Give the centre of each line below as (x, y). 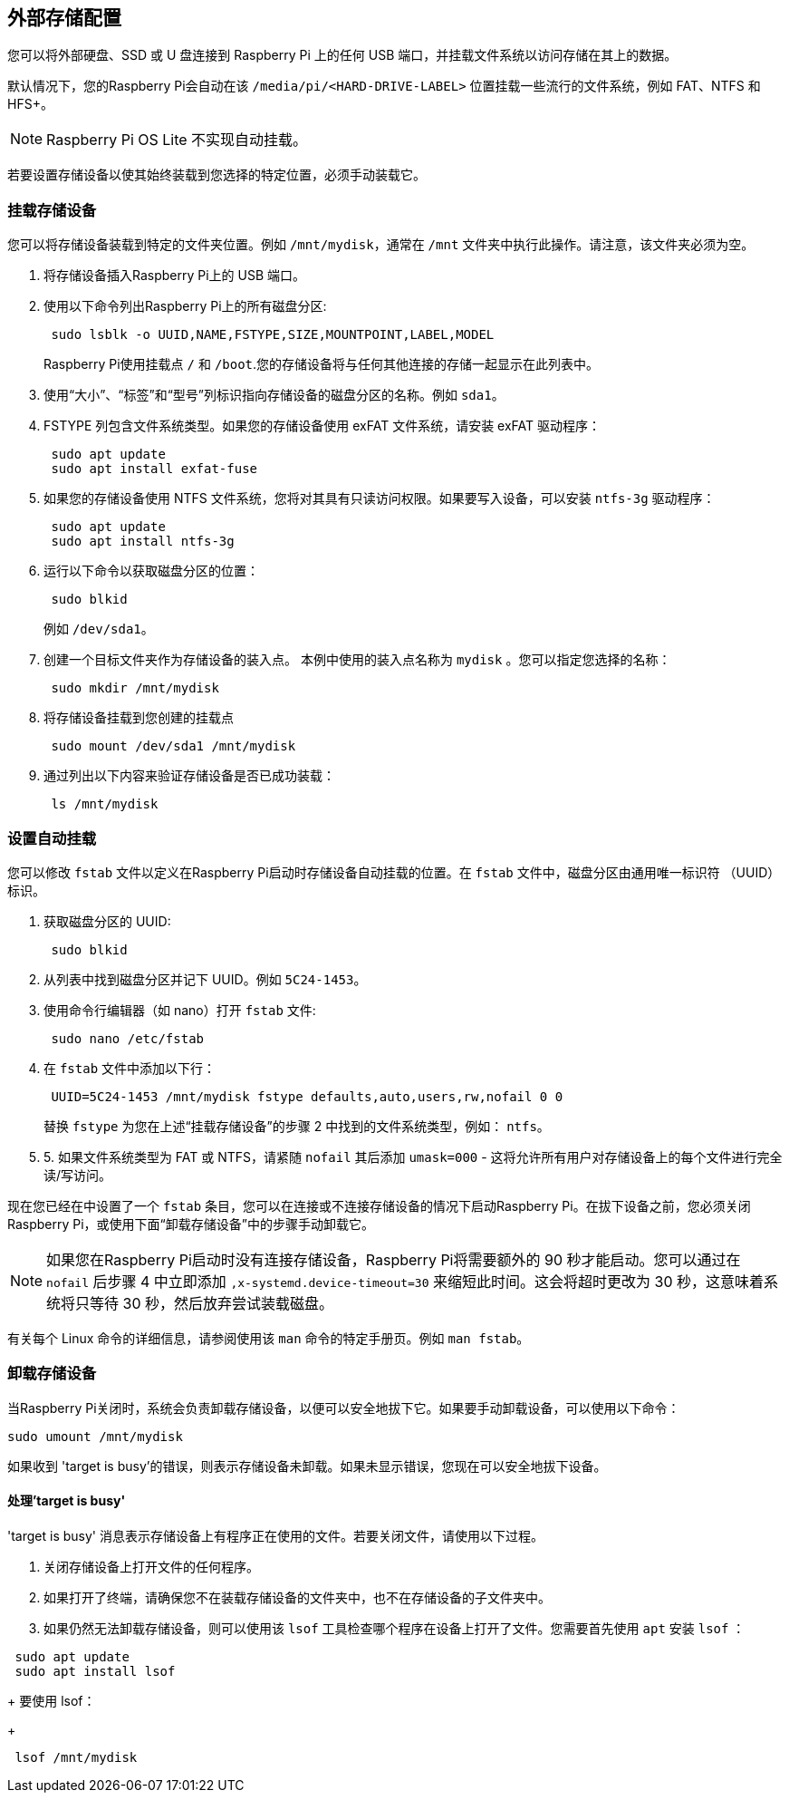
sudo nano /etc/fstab (128, 1038)
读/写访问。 (78, 1175)
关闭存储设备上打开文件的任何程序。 (151, 1566)
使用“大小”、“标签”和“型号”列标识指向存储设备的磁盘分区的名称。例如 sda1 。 (274, 395)
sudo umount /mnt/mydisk (95, 1436)
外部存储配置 (64, 18)
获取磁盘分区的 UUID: (107, 921)
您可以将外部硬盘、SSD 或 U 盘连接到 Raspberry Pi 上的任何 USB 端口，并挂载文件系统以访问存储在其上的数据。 (342, 55)
